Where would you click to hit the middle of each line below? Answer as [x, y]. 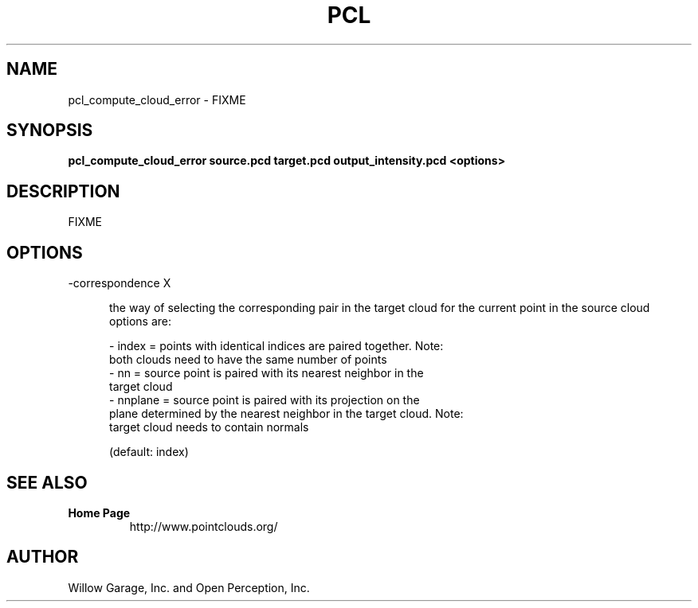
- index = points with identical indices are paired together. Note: [276, 346]
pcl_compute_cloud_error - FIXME [157, 99]
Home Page [99, 513]
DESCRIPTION [63, 191]
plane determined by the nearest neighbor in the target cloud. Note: [286, 414]
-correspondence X [120, 283]
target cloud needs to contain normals [209, 427]
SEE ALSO [47, 482]
